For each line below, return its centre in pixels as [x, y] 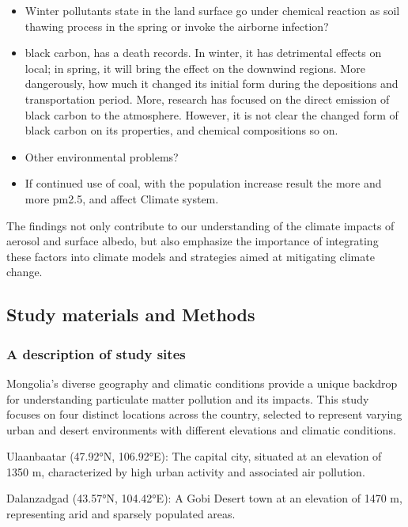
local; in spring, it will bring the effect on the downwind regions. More [195, 68]
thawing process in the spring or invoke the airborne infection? [177, 26]
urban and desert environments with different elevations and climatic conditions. [201, 429]
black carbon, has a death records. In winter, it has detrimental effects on [203, 53]
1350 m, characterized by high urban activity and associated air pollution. [186, 471]
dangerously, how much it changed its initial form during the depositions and [212, 83]
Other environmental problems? [102, 156]
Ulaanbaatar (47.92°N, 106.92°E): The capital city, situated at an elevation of [194, 456]
